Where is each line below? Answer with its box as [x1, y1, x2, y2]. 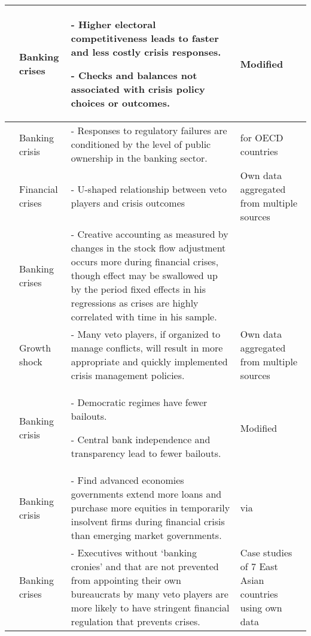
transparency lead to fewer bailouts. [71, 446, 221, 460]
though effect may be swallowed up [71, 268, 218, 282]
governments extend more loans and [71, 487, 222, 501]
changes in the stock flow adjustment [71, 241, 226, 255]
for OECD [240, 130, 283, 144]
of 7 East [240, 559, 278, 573]
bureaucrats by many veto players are [71, 587, 228, 601]
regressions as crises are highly [71, 296, 199, 310]
